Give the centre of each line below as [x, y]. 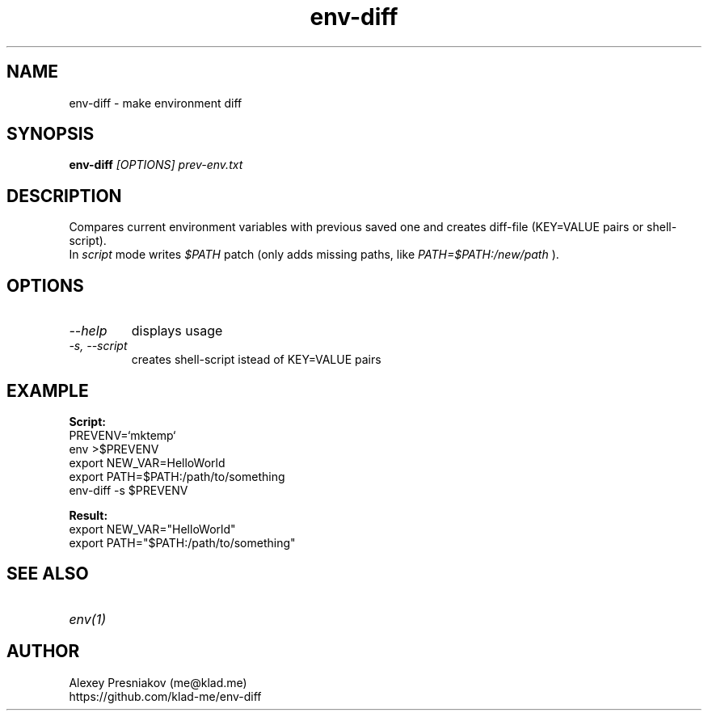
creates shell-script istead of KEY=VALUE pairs [256, 360]
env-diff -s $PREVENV [129, 490]
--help [88, 331]
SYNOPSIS [51, 134]
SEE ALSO [48, 574]
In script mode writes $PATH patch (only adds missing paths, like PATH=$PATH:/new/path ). [314, 255]
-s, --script [98, 346]
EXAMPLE [48, 390]
